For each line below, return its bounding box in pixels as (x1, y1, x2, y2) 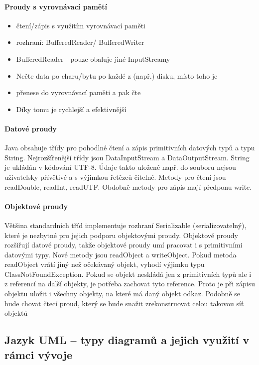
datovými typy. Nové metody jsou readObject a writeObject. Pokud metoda (4, 249, 237, 259)
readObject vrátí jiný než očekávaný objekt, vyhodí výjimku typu (4, 259, 205, 269)
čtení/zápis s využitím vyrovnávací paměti (16, 20, 145, 30)
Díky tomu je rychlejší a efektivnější (16, 104, 127, 114)
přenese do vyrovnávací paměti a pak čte (16, 87, 141, 98)
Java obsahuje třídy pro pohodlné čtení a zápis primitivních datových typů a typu (4, 142, 255, 153)
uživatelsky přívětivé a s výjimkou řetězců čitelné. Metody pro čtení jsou (4, 171, 226, 182)
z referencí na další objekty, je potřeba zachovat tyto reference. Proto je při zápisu (4, 278, 256, 289)
